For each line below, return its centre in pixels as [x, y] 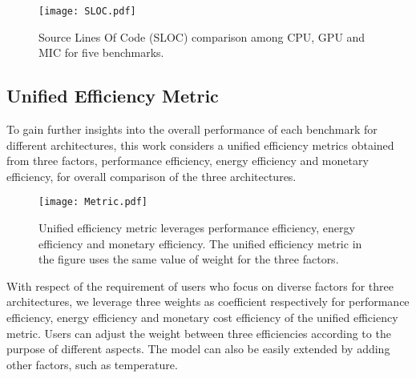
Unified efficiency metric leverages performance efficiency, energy [197, 228]
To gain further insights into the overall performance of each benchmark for [192, 129]
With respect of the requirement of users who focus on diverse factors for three [200, 286]
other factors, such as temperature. [92, 364]
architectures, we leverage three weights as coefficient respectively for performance [208, 302]
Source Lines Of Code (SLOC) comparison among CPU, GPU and [202, 36]
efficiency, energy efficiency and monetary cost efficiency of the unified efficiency [202, 318]
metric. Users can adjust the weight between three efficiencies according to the [199, 333]
